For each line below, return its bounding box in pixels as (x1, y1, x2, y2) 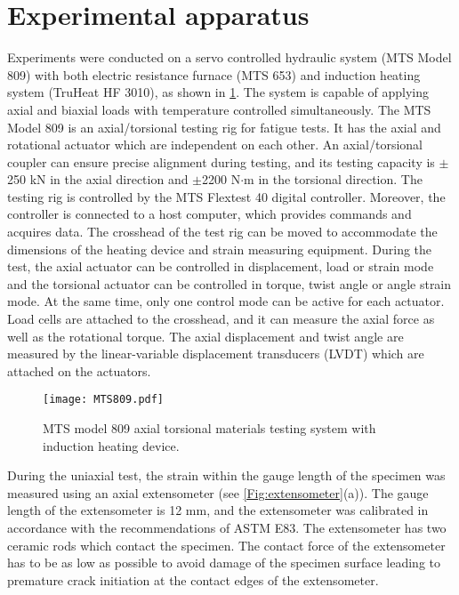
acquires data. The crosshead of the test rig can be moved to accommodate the (7, 222, 438, 241)
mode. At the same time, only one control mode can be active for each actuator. (7, 292, 445, 310)
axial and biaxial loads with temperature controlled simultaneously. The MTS (7, 100, 431, 118)
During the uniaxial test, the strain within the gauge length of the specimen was (7, 466, 446, 485)
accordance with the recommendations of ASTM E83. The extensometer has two (7, 519, 447, 537)
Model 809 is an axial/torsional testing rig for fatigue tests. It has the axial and (7, 117, 441, 136)
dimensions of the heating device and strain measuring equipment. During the (7, 239, 432, 258)
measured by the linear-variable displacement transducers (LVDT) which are (7, 344, 424, 363)
